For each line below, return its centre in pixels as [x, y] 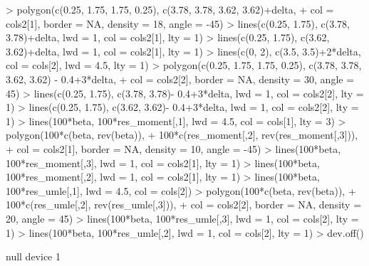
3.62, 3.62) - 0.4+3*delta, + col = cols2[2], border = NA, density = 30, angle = [180, 79]
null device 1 [33, 256]
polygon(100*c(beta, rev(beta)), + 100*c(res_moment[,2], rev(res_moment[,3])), [182, 135]
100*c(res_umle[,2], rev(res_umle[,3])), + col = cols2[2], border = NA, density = [184, 204]
